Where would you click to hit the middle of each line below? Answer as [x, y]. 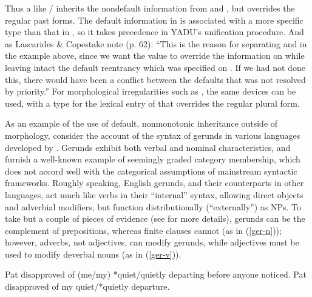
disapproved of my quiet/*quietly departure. [87, 286]
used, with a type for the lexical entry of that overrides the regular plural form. [152, 103]
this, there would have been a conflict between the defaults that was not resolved [155, 79]
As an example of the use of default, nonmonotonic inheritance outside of [141, 123]
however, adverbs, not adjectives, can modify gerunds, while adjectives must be [152, 242]
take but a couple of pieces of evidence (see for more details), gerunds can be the [155, 219]
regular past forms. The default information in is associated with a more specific [154, 20]
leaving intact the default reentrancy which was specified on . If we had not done [155, 67]
